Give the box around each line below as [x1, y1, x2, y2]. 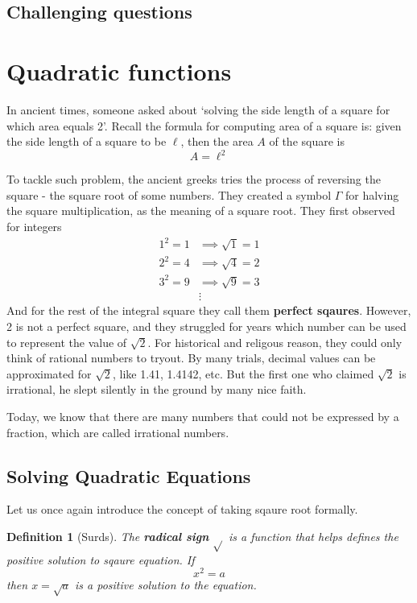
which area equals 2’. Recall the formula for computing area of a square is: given [6, 117, 402, 134]
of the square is [269, 133, 345, 150]
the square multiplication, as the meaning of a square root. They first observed [6, 202, 395, 219]
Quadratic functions [6, 54, 232, 87]
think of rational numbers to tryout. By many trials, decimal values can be [6, 349, 376, 366]
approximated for [6, 365, 92, 382]
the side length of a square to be [6, 133, 167, 150]
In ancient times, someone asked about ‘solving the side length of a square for [6, 101, 390, 118]
